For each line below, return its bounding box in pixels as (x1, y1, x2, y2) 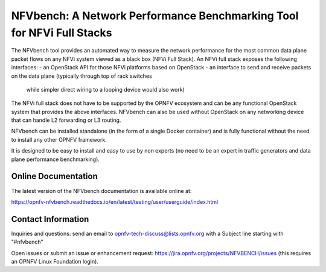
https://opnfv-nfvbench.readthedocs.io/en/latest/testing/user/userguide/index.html (11, 198, 219, 205)
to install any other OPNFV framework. (11, 136, 107, 143)
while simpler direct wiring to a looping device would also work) (26, 86, 185, 93)
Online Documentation (11, 171, 98, 182)
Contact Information (11, 214, 89, 224)
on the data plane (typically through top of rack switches (11, 72, 152, 80)
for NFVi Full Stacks (11, 26, 112, 39)
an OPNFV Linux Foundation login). (11, 258, 99, 265)
